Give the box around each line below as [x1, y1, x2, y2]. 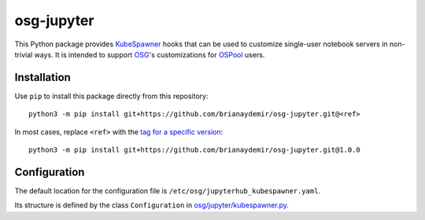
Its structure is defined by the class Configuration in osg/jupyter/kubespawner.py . [14, 200, 289, 210]
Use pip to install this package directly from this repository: [14, 91, 209, 101]
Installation [14, 71, 71, 84]
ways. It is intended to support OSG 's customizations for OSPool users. [34, 49, 265, 59]
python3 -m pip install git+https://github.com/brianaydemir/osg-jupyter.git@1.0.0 [28, 145, 361, 155]
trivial [14, 49, 33, 59]
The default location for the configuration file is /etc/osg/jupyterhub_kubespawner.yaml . [14, 185, 321, 196]
